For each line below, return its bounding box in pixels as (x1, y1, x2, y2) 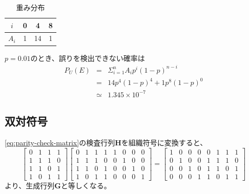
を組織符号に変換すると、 (121, 137, 208, 147)
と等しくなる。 (60, 180, 111, 190)
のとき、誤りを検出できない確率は (30, 52, 145, 63)
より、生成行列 (5, 180, 55, 190)
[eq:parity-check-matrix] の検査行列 (5, 137, 115, 147)
